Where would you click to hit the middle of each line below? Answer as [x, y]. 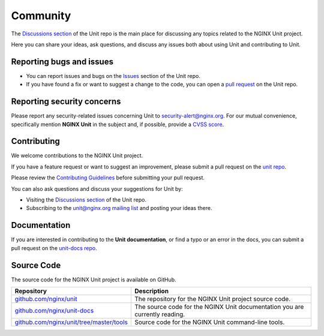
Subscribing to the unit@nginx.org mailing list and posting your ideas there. [119, 208]
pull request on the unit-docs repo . [54, 248]
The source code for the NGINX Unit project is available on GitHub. [94, 280]
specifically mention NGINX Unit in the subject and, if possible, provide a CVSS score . [118, 124]
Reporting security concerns [66, 102]
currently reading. [160, 314]
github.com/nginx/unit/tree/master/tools [71, 322]
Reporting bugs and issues [62, 61]
